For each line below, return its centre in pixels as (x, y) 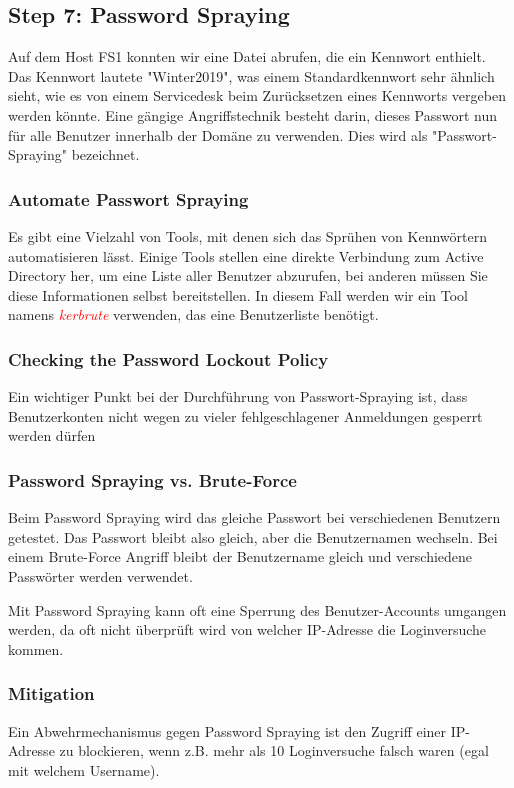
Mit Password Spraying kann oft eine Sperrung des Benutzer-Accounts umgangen (257, 609)
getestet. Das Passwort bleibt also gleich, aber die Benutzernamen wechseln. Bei (253, 536)
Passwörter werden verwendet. (100, 575)
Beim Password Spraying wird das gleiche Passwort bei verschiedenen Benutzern (254, 517)
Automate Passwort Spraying (128, 198)
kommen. (36, 648)
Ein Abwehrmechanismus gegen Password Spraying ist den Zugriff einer (227, 730)
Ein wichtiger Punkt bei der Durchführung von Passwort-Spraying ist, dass (238, 396)
